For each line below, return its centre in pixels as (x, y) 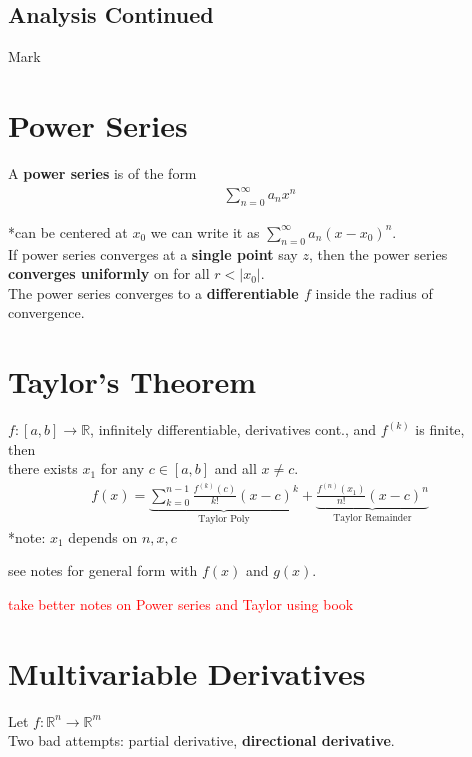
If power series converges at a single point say (153, 253)
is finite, (440, 429)
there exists (43, 468)
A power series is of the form (102, 172)
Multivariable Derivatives (187, 672)
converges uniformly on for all (109, 273)
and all (235, 468)
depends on (103, 536)
